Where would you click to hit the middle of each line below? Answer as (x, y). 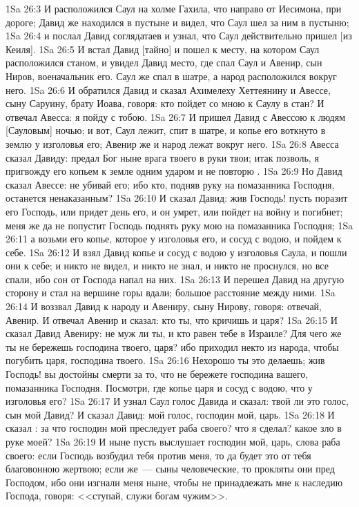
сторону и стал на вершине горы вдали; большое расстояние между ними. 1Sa (171, 293)
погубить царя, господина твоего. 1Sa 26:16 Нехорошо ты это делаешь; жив (165, 360)
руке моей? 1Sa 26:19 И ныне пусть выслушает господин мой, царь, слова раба (173, 441)
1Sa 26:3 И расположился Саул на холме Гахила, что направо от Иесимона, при (174, 8)
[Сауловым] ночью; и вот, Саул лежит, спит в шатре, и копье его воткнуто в (166, 130)
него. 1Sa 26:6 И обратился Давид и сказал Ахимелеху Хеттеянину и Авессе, (168, 89)
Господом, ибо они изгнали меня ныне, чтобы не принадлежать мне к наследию (174, 482)
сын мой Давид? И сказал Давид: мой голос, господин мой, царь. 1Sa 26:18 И (170, 414)
